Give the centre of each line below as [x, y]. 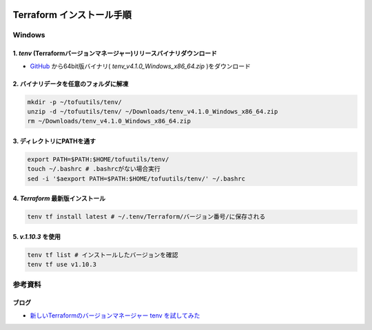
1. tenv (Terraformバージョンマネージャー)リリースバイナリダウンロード [115, 53]
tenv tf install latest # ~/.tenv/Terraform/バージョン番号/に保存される [146, 217]
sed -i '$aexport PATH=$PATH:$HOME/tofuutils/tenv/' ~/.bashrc [136, 178]
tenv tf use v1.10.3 [62, 265]
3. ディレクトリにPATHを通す [54, 141]
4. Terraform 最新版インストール [59, 198]
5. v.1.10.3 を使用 [37, 236]
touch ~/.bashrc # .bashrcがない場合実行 [94, 169]
